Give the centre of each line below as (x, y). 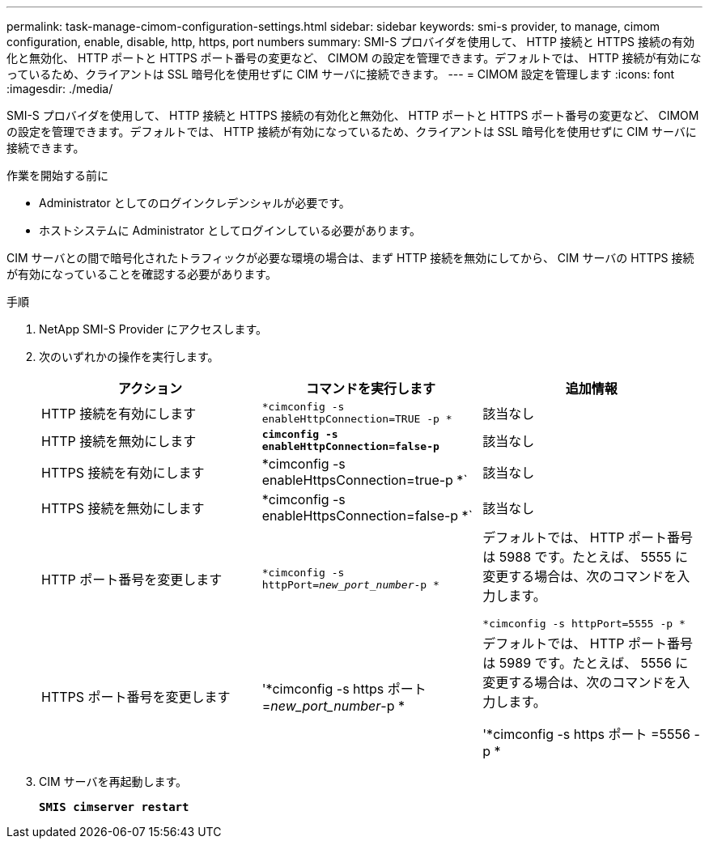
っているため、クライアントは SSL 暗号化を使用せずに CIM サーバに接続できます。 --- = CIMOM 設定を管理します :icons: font (341, 74)
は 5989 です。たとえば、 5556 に (586, 663)
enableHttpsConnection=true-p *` (365, 480)
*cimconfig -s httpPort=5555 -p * (584, 624)
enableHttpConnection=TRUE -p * (357, 419)
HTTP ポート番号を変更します (132, 579)
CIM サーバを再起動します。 (113, 781)
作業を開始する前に (57, 175)
